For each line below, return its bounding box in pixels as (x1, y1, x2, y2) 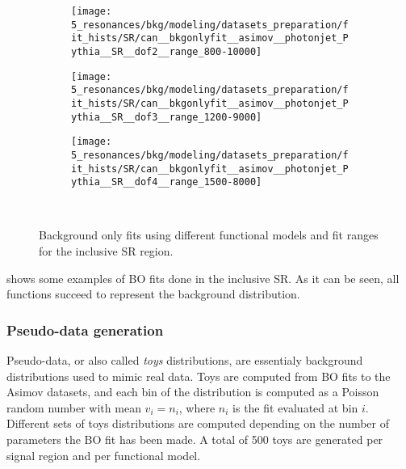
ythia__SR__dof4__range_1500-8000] (71, 176, 262, 188)
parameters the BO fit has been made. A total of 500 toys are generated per (6, 431, 383, 448)
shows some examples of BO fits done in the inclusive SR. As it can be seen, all (6, 269, 400, 286)
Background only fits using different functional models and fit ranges (39, 226, 379, 243)
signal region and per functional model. (6, 446, 201, 463)
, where (178, 399, 216, 416)
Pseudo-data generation (6, 319, 164, 340)
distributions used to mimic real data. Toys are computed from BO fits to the (6, 367, 391, 384)
